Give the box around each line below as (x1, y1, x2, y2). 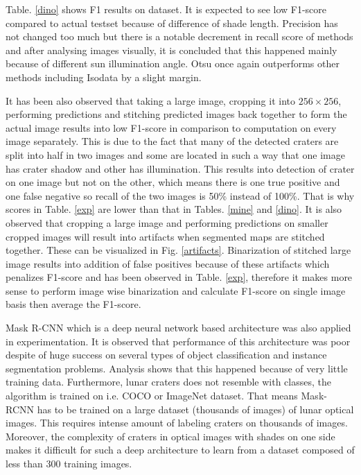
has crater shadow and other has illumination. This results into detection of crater (6, 161, 355, 175)
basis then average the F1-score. (6, 297, 141, 311)
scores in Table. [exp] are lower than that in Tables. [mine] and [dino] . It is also (6, 202, 342, 216)
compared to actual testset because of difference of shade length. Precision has (6, 15, 338, 30)
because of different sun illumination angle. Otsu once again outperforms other (6, 56, 340, 71)
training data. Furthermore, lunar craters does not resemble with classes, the (6, 374, 331, 389)
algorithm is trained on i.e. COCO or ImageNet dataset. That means (6, 388, 298, 403)
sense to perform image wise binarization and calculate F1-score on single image (6, 283, 346, 297)
